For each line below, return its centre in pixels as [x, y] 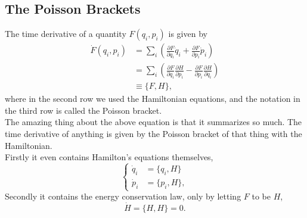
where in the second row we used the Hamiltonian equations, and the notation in [153, 99]
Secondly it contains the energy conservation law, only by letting [123, 196]
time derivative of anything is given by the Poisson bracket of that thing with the [153, 134]
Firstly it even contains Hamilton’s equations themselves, [109, 157]
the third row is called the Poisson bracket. [83, 110]
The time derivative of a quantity [66, 34]
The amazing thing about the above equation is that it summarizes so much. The [153, 122]
